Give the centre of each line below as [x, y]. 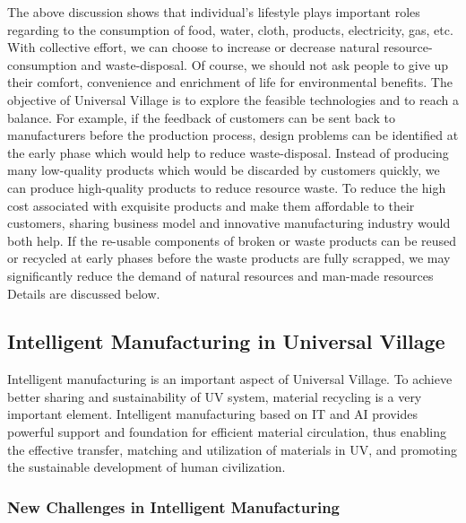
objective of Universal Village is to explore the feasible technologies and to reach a [233, 99]
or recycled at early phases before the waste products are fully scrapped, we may [229, 258]
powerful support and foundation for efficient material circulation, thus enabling [227, 432]
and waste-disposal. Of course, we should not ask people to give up [265, 64]
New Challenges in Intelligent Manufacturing [173, 506]
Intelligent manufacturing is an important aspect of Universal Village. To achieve [230, 379]
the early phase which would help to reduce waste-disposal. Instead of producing [228, 152]
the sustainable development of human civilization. [147, 467]
